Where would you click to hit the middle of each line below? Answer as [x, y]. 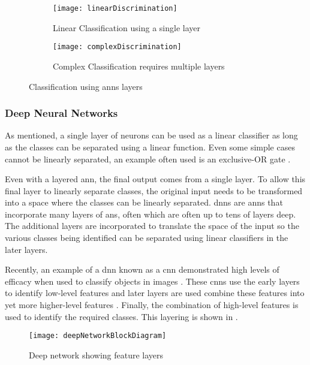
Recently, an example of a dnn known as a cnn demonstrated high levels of [142, 269]
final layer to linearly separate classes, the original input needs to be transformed [154, 190]
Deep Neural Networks [61, 113]
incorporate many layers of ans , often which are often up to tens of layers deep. [151, 214]
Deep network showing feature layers [96, 355]
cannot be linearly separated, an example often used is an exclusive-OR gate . [148, 159]
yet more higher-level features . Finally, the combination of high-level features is [152, 305]
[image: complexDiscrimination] [117, 47]
